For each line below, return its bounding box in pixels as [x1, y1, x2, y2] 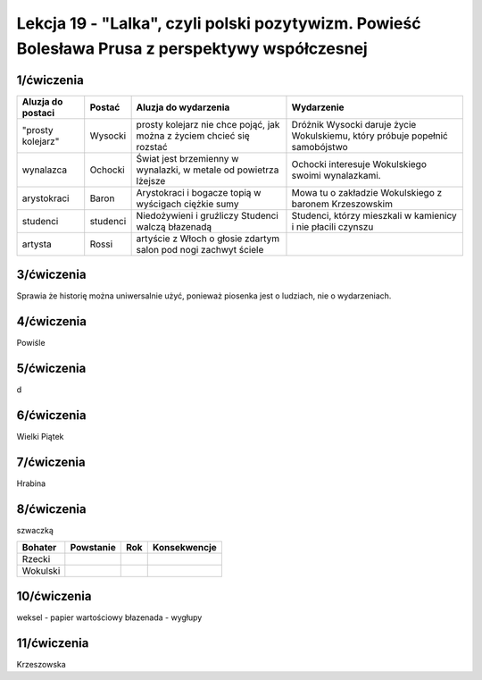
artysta [21, 238, 53, 250]
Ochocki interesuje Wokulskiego [291, 157, 428, 170]
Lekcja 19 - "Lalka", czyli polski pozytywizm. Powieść [16, 13, 421, 33]
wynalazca [21, 164, 67, 176]
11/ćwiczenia [16, 635, 89, 651]
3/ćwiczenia [16, 267, 87, 282]
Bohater [21, 541, 57, 554]
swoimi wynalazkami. [291, 169, 381, 181]
